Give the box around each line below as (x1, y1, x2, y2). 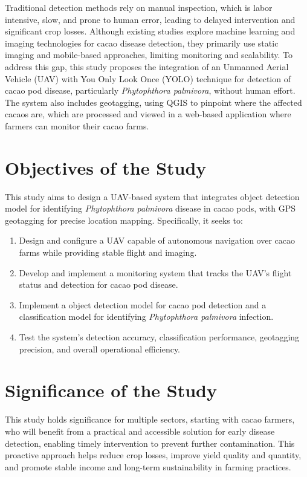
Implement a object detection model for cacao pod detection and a (19, 298, 267, 311)
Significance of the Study (5, 378, 218, 403)
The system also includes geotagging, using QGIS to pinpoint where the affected (5, 96, 302, 108)
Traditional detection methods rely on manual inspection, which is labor (5, 1, 273, 13)
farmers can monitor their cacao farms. (5, 119, 149, 132)
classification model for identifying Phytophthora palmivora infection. (19, 310, 274, 323)
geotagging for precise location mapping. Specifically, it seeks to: (5, 213, 243, 226)
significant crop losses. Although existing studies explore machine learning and (5, 25, 296, 37)
